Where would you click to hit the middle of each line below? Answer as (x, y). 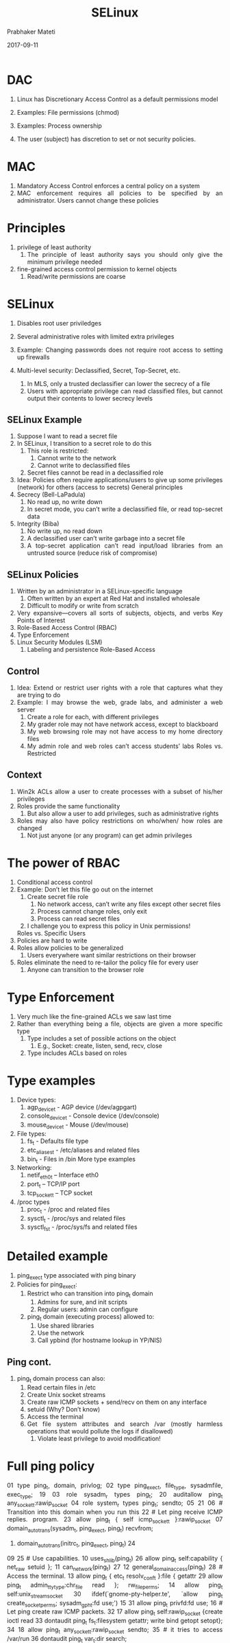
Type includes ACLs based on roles (77, 1053)
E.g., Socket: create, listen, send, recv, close (100, 1045)
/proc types (33, 1202)
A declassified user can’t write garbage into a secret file (106, 539)
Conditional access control (55, 882)
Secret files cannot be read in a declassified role (95, 473)
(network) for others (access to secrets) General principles (100, 487)
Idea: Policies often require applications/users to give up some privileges (120, 480)
